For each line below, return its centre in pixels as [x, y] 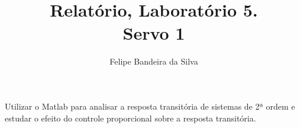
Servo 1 [154, 33]
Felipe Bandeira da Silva [154, 61]
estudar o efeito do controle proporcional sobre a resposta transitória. [130, 118]
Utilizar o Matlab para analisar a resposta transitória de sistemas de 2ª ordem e [150, 106]
